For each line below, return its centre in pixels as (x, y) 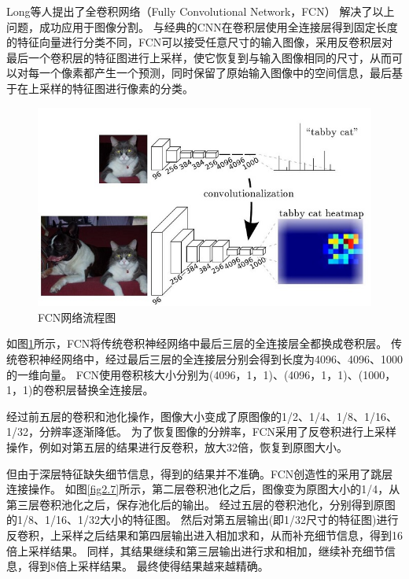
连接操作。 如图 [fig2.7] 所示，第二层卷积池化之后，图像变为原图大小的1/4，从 (203, 489)
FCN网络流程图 (77, 317)
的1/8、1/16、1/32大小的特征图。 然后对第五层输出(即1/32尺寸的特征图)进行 (203, 520)
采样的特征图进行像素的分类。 (116, 88)
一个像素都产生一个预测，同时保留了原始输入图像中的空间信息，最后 (215, 73)
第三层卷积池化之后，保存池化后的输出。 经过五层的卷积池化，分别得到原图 (201, 504)
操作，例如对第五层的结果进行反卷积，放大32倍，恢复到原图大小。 (177, 447)
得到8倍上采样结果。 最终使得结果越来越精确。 (148, 566)
